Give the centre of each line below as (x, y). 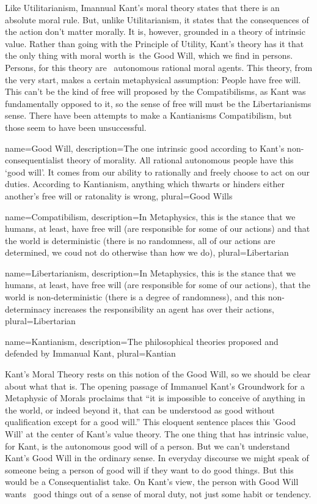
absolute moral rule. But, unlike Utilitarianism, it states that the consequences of (157, 19)
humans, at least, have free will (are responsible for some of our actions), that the (158, 285)
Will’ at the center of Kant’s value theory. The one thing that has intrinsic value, (157, 434)
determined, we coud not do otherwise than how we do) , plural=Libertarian (147, 252)
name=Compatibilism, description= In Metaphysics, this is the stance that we (150, 216)
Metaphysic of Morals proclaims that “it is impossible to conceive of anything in (155, 398)
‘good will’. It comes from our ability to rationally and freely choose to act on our (157, 172)
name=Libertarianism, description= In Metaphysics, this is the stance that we (151, 272)
